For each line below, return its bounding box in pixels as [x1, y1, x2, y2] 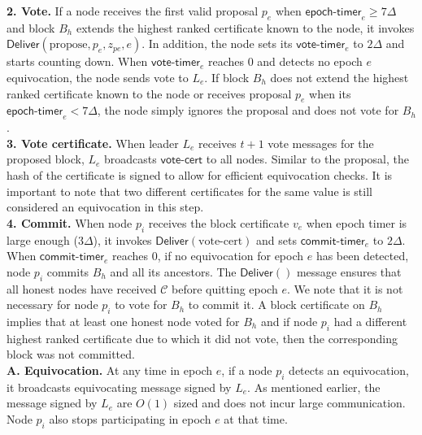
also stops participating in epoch [49, 410, 211, 427]
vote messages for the [268, 134, 374, 151]
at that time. [224, 410, 288, 427]
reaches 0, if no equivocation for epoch [111, 247, 304, 264]
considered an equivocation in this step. [7, 198, 204, 215]
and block [7, 19, 55, 36]
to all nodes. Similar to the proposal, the [206, 150, 409, 167]
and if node [260, 312, 318, 329]
